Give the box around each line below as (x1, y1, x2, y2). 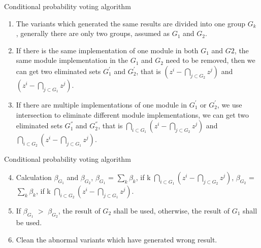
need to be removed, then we (166, 55, 255, 65)
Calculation (16, 171, 52, 182)
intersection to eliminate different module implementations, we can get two (16, 109, 249, 120)
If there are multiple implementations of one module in (16, 99, 187, 110)
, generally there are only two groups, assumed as (16, 28, 170, 39)
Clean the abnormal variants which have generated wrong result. (16, 234, 217, 244)
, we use (217, 99, 242, 110)
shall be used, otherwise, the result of (113, 205, 230, 216)
